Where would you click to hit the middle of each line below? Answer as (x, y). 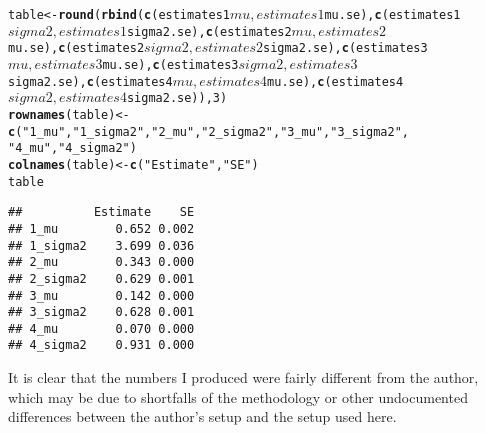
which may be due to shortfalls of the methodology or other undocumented (238, 396)
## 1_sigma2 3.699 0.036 (101, 245)
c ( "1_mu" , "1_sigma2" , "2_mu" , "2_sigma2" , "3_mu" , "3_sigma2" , (209, 131)
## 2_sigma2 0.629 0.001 (101, 278)
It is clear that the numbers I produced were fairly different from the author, (243, 377)
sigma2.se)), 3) (177, 98)
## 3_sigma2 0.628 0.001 (101, 312)
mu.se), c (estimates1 (392, 15)
